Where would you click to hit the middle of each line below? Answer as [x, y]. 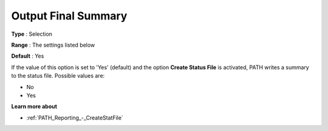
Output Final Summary [69, 16]
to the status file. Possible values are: [58, 76]
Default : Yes [28, 56]
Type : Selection [32, 34]
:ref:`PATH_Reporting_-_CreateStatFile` [75, 118]
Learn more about [34, 107]
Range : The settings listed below [53, 45]
